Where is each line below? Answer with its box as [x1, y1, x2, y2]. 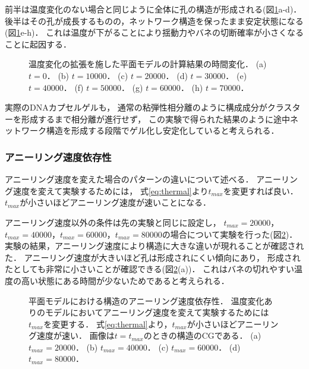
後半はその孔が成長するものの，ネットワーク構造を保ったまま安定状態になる [5, 14, 304, 27]
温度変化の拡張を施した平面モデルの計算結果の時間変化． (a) [29, 58, 267, 70]
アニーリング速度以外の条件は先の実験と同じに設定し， [5, 216, 221, 228]
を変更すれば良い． [223, 184, 298, 197]
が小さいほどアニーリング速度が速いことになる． [20, 196, 211, 209]
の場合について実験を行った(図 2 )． [162, 228, 298, 240]
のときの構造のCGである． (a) [143, 329, 261, 342]
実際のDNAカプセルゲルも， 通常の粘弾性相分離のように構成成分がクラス [5, 101, 292, 113]
